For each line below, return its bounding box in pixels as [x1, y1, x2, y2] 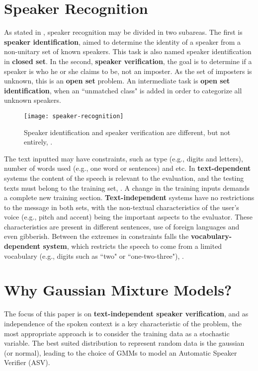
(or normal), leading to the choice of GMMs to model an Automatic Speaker [4, 347, 237, 358]
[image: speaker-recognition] [24, 112, 124, 120]
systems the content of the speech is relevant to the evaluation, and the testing [4, 172, 244, 183]
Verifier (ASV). [4, 357, 50, 368]
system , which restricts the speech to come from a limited [43, 241, 222, 251]
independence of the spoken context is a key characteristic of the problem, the [4, 318, 242, 328]
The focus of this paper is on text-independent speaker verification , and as [4, 308, 249, 319]
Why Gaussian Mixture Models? [4, 280, 232, 300]
